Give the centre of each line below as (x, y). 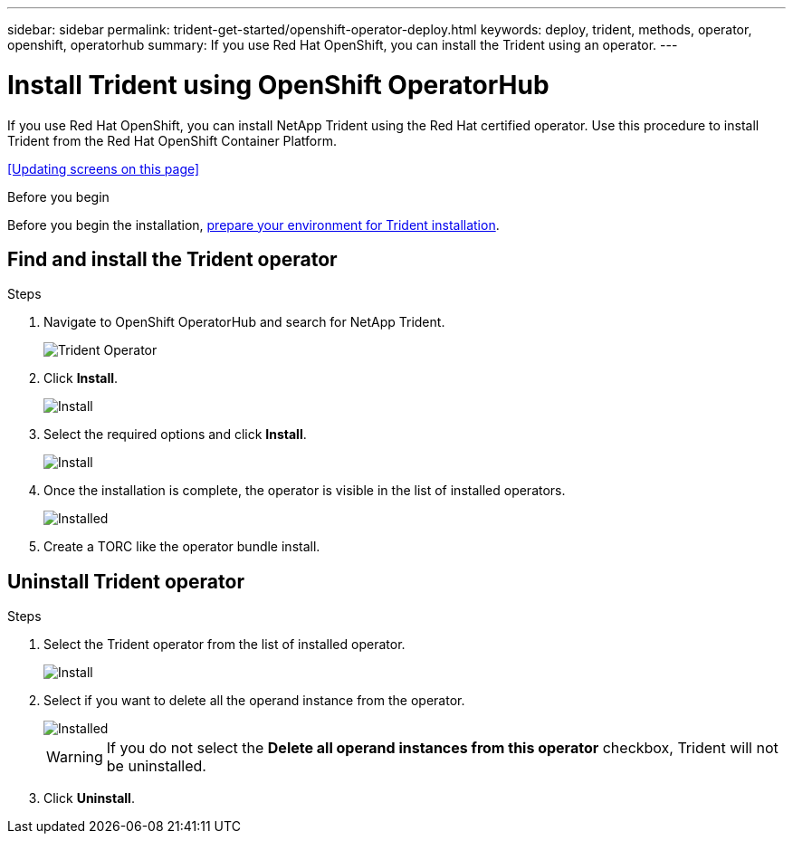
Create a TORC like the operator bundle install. (182, 547)
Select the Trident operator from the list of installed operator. (225, 645)
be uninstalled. (156, 766)
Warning (75, 757)
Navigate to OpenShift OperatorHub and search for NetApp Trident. (244, 322)
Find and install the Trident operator (172, 259)
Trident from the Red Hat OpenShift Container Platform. (172, 140)
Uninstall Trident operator (126, 581)
